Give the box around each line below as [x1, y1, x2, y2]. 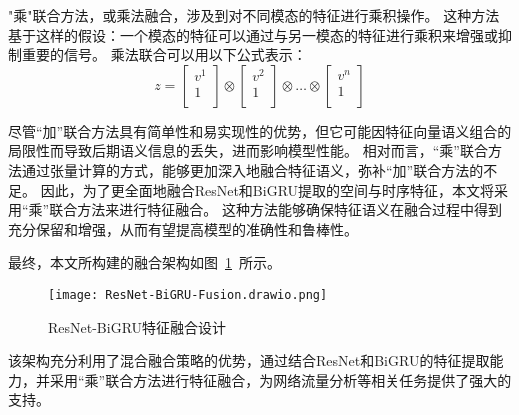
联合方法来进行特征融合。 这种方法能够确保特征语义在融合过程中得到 [49, 199, 502, 220]
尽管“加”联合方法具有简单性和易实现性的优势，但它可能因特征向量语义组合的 [8, 120, 512, 141]
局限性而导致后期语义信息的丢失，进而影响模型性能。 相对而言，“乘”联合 [8, 140, 488, 161]
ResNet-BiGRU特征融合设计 [48, 316, 227, 337]
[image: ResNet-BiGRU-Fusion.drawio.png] [48, 287, 328, 302]
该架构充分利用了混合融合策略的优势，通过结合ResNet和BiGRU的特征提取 [8, 350, 490, 371]
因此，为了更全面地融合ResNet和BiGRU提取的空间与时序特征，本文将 [40, 179, 495, 200]
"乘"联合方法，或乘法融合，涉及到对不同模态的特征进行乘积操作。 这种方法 [8, 5, 500, 25]
